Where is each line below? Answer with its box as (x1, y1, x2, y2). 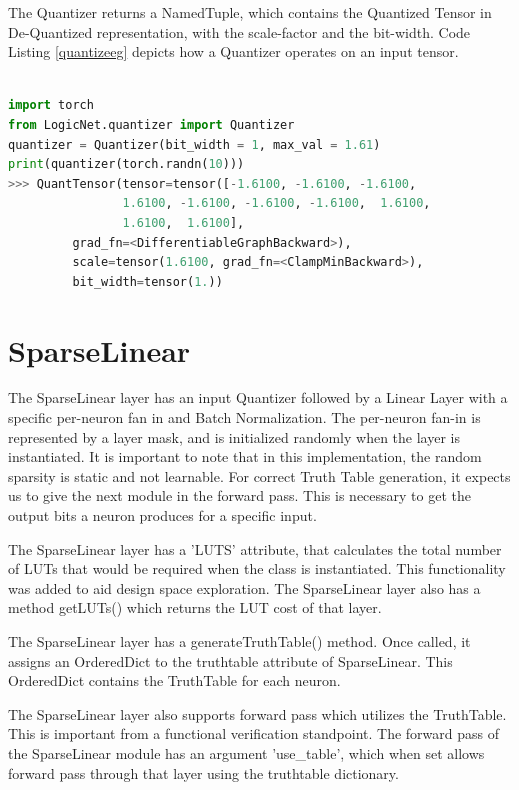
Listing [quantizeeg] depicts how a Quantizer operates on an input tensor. (8, 41, 459, 62)
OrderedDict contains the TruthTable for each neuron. (8, 670, 341, 691)
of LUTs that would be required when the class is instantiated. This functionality (8, 558, 506, 579)
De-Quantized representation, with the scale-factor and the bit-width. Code (8, 21, 471, 42)
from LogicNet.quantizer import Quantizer (8, 117, 295, 132)
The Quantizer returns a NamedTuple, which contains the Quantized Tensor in (8, 2, 492, 22)
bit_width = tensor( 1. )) (72, 274, 223, 289)
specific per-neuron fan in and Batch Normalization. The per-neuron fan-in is (8, 407, 481, 428)
